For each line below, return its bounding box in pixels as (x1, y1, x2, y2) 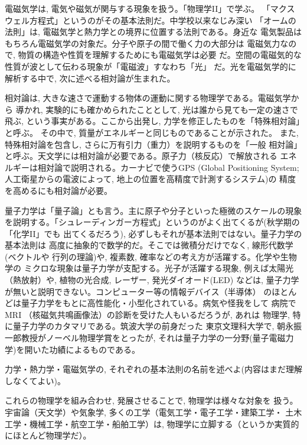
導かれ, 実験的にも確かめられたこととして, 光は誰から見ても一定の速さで (15, 103, 298, 115)
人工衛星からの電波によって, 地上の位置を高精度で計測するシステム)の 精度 (5, 173, 296, 185)
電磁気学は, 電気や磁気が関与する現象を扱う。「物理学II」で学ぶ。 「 (5, 2, 270, 14)
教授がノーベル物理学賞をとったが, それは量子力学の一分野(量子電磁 (21, 332, 286, 344)
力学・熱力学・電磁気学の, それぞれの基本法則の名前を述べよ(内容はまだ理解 (5, 363, 302, 375)
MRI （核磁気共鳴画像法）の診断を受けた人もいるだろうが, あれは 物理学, (5, 308, 290, 320)
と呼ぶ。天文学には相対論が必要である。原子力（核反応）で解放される (5, 150, 277, 162)
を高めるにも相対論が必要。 (5, 184, 112, 196)
